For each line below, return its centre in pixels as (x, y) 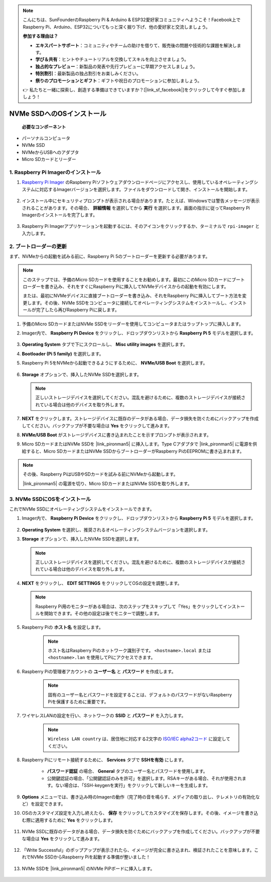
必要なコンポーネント (44, 127)
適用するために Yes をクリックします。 (75, 820)
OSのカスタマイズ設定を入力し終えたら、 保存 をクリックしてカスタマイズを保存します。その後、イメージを (133, 813)
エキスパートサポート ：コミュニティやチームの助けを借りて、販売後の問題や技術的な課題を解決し (136, 45)
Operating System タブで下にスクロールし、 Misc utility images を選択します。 (105, 344)
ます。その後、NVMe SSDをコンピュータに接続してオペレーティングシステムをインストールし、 (130, 303)
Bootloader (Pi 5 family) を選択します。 (63, 354)
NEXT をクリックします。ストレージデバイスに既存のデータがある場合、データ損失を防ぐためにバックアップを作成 (140, 419)
